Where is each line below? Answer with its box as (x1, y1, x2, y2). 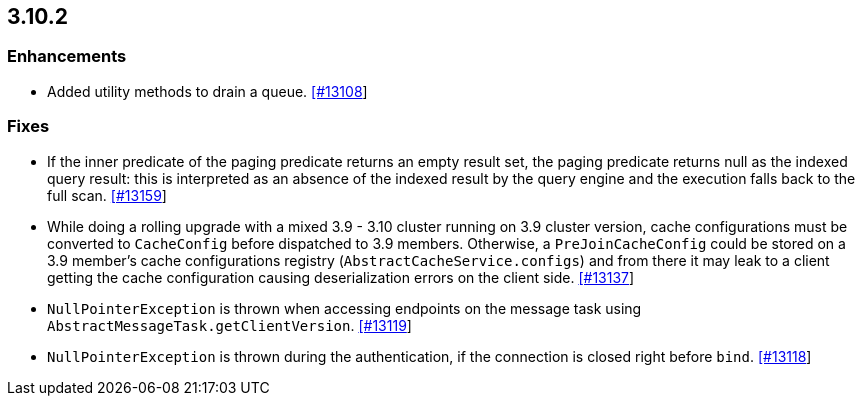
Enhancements (7, 46, 127, 67)
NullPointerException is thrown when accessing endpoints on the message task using (47, 299, 642, 317)
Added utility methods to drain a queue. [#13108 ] (47, 82, 368, 100)
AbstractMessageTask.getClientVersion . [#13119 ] (47, 316, 412, 334)
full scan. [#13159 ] (47, 186, 167, 204)
